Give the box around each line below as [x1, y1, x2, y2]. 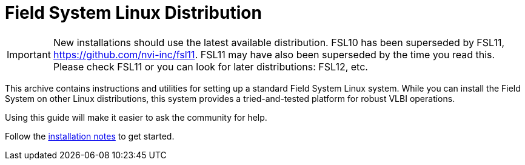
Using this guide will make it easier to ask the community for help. [5, 112, 267, 123]
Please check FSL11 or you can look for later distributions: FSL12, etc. [53, 60, 368, 73]
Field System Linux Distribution [5, 2, 262, 23]
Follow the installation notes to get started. [5, 130, 175, 141]
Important [7, 48, 51, 61]
